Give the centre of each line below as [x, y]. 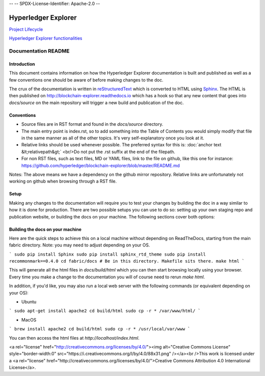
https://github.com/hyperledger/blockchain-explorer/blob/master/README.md [101, 165]
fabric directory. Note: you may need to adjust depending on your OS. [79, 245]
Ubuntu [29, 302]
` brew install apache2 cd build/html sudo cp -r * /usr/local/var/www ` [100, 329]
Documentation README [39, 51]
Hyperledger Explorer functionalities [46, 38]
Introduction [22, 64]
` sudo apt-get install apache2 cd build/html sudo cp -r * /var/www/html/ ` [105, 311]
